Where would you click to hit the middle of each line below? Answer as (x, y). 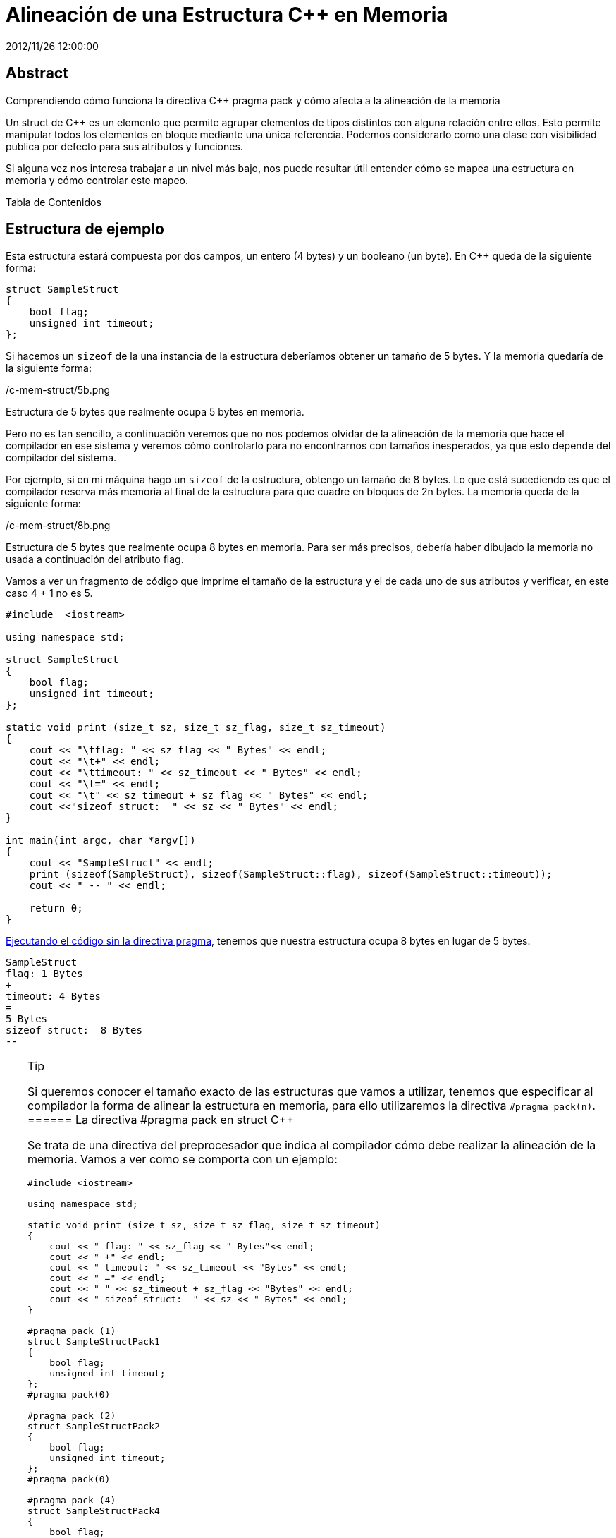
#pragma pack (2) (72, 1416)
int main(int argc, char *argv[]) (101, 841)
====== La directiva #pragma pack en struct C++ (161, 1120)
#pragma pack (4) (72, 1501)
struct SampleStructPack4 (94, 1511)
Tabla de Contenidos (54, 202)
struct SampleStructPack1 (94, 1342)
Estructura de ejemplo (85, 229)
